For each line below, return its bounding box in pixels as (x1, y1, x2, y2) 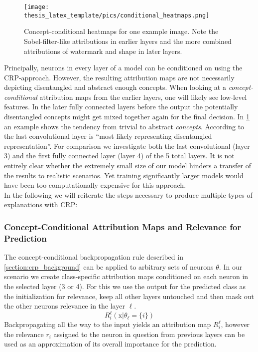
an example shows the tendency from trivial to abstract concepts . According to (4, 121, 245, 131)
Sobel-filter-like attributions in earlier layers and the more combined (24, 35, 232, 46)
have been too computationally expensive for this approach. (4, 180, 186, 190)
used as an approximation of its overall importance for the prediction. (4, 339, 217, 349)
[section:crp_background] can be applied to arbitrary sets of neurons (4, 261, 214, 272)
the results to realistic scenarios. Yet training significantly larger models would (4, 170, 244, 180)
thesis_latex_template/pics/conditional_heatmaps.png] (24, 11, 210, 19)
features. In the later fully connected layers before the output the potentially (4, 101, 238, 112)
